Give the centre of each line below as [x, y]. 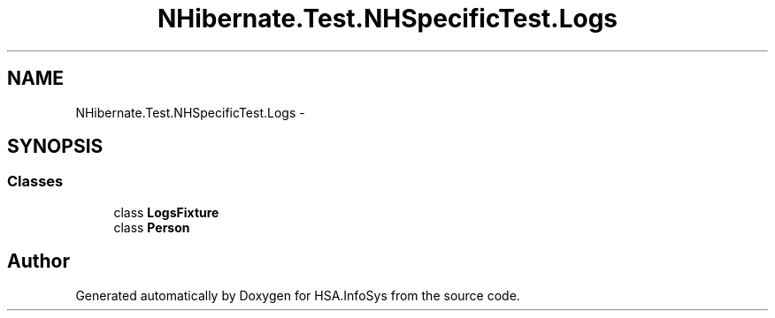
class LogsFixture [166, 212]
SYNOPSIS [55, 147]
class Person [152, 227]
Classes [35, 182]
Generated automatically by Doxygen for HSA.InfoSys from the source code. [298, 295]
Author [38, 261]
